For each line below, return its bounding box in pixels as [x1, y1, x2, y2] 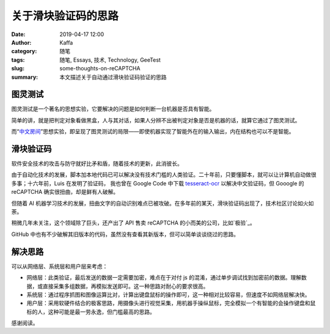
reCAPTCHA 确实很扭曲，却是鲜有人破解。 [11, 188, 119, 196]
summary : [11, 73, 38, 81]
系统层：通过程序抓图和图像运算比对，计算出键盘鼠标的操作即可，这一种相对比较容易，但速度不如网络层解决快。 [26, 291, 310, 298]
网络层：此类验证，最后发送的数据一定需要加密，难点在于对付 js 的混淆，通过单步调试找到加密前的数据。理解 [26, 274, 302, 281]
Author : [11, 39, 32, 46]
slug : [11, 65, 24, 72]
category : [11, 48, 37, 55]
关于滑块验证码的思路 [11, 9, 119, 23]
